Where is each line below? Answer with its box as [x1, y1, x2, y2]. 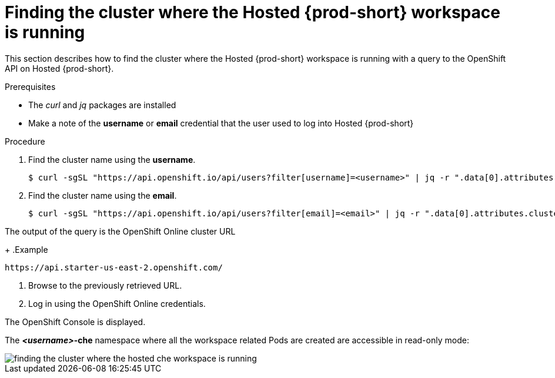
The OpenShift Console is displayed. [5, 316, 146, 327]
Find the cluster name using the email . [28, 190, 177, 200]
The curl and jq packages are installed [28, 99, 176, 110]
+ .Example [5, 244, 48, 255]
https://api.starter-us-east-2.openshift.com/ [5, 262, 223, 272]
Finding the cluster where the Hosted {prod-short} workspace [5, 2, 500, 22]
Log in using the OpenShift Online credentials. [28, 298, 206, 309]
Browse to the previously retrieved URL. [28, 280, 182, 290]
